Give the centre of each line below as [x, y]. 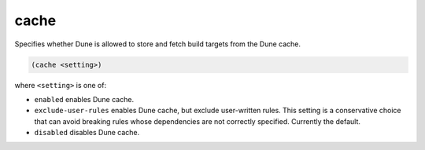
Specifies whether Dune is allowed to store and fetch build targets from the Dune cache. [157, 44]
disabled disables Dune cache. [87, 133]
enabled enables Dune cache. [84, 99]
